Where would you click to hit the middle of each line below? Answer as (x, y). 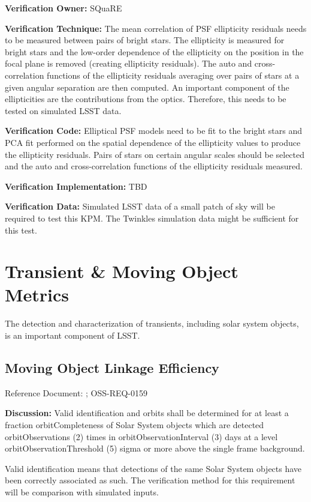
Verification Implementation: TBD (76, 186)
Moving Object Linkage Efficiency (112, 367)
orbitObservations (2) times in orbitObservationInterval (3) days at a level (141, 436)
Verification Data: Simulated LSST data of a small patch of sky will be (140, 206)
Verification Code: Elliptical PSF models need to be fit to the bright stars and (154, 131)
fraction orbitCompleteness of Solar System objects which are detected (135, 424)
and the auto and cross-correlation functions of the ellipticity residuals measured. (154, 166)
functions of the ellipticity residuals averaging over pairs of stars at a (173, 75)
